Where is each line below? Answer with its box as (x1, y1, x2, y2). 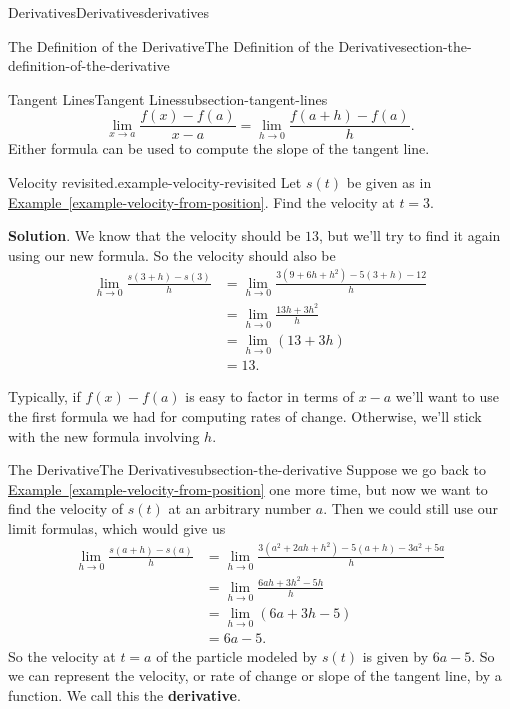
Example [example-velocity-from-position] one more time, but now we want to (8, 478, 488, 499)
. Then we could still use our (323, 498, 498, 519)
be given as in (346, 172, 432, 193)
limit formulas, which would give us (8, 517, 226, 538)
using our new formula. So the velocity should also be (8, 244, 336, 265)
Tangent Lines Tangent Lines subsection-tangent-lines (8, 88, 328, 109)
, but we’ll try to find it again (319, 225, 501, 246)
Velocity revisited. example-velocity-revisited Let (8, 172, 302, 193)
